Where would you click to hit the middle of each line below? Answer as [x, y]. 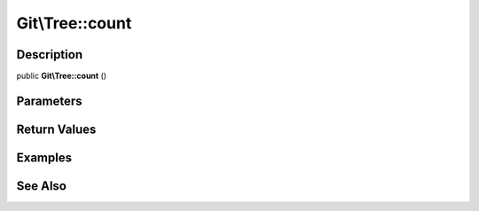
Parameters [49, 101]
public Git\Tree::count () [61, 76]
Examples [44, 157]
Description [50, 55]
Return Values [56, 129]
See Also [41, 186]
